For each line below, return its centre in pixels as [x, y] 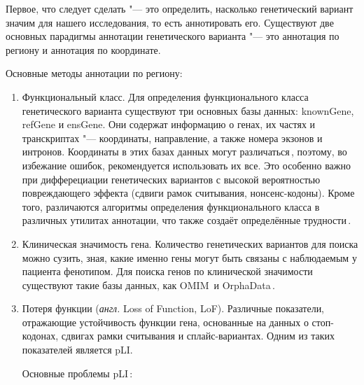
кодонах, [40, 336]
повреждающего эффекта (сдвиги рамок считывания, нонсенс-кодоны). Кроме [188, 193]
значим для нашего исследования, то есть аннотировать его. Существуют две [170, 22]
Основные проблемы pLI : [77, 373]
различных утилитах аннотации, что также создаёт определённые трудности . [187, 220]
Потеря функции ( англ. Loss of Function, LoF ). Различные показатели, [173, 308]
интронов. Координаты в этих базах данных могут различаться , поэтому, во [184, 152]
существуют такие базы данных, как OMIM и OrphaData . [148, 285]
